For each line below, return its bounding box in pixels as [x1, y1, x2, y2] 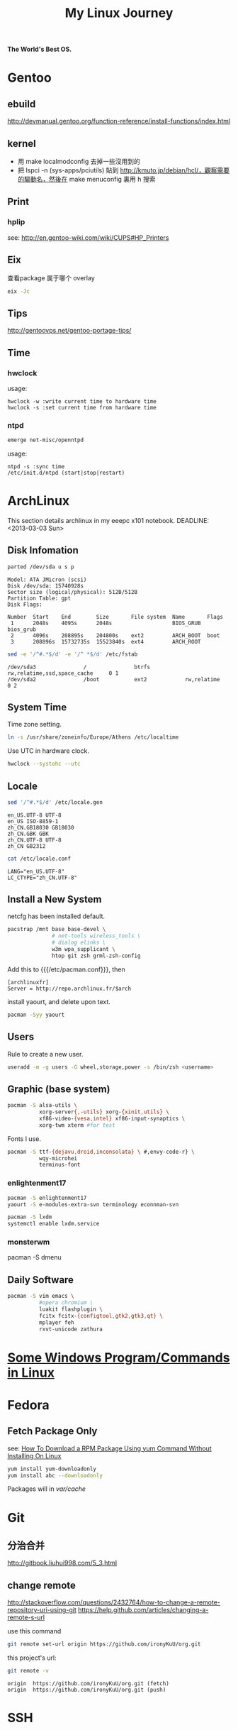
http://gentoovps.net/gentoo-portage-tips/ [7, 326, 132, 335]
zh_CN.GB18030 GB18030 [7, 824, 74, 831]
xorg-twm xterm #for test [38, 1121, 115, 1129]
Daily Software [7, 1274, 74, 1286]
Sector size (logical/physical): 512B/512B [7, 588, 138, 595]
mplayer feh [38, 1318, 74, 1326]
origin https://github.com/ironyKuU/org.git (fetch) [7, 1680, 170, 1687]
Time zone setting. [7, 720, 62, 729]
